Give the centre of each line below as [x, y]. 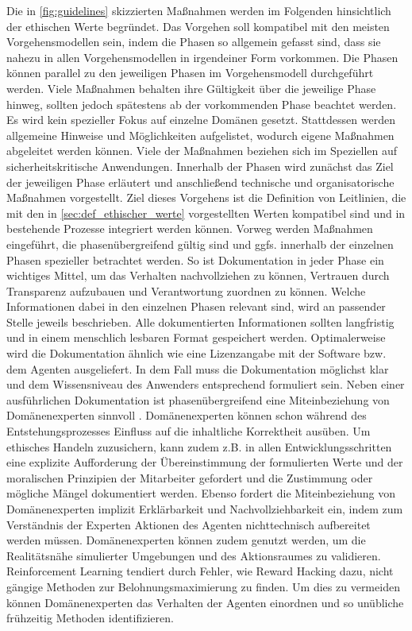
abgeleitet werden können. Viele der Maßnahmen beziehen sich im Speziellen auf [202, 151]
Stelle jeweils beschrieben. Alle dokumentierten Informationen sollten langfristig [200, 321]
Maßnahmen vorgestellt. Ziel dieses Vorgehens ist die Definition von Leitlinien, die [206, 197]
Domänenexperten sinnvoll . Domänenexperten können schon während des [187, 415]
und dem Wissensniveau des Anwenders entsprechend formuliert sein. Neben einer [206, 384]
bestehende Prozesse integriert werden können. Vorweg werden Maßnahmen [190, 228]
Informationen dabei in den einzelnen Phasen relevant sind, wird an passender [196, 306]
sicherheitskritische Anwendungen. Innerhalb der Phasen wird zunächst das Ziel [200, 166]
